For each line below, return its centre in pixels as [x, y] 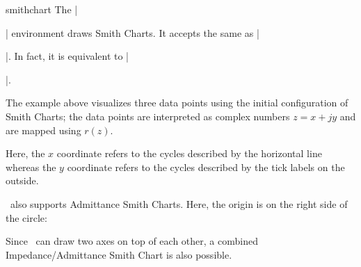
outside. [22, 180]
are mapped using [43, 130]
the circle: [26, 217]
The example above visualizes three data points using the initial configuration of [177, 103]
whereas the [31, 167]
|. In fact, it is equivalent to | [67, 56]
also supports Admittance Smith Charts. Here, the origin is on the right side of [179, 203]
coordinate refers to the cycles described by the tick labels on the [206, 167]
